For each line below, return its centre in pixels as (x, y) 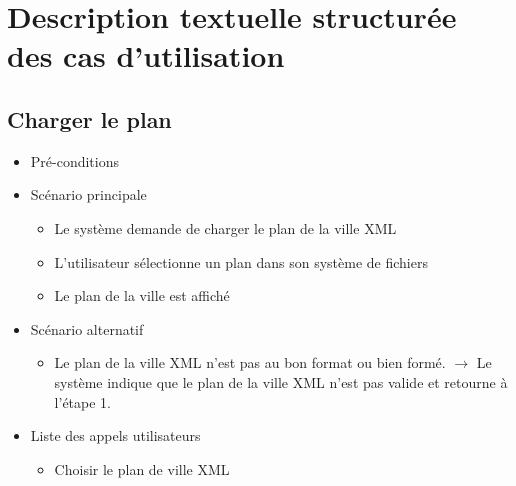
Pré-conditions (75, 160)
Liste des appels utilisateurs (115, 435)
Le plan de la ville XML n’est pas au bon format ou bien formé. (250, 362)
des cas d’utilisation (146, 55)
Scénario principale (88, 194)
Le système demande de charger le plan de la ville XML (225, 227)
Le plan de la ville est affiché (142, 295)
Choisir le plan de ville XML (142, 468)
